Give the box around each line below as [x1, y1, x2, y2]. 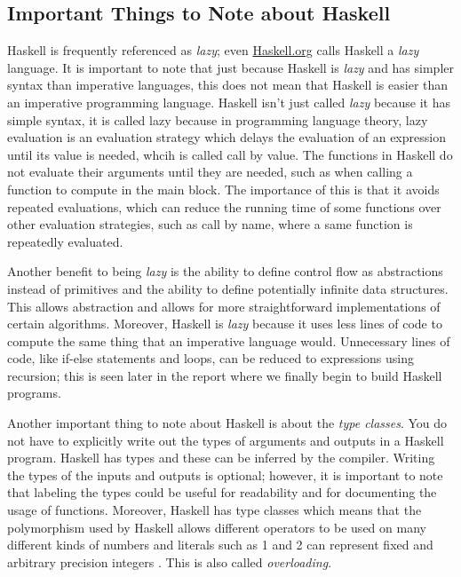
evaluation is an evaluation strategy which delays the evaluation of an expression [7, 128, 446, 146]
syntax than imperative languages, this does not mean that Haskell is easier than [7, 75, 449, 94]
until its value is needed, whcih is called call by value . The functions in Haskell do [7, 145, 453, 163]
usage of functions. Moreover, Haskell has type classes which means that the [7, 501, 422, 519]
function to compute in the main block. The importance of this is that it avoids [7, 179, 440, 198]
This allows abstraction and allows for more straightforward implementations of [7, 296, 441, 315]
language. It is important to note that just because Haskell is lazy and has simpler [7, 58, 454, 76]
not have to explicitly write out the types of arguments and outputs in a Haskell [7, 431, 444, 449]
